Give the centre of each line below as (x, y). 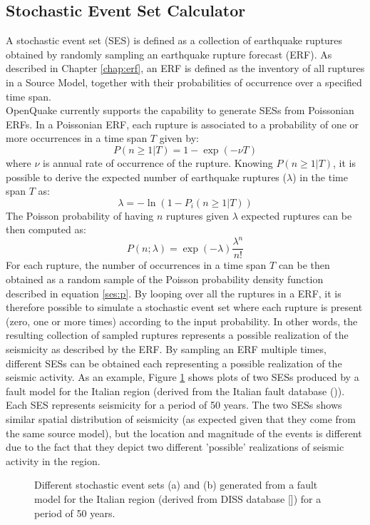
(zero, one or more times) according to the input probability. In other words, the (182, 321)
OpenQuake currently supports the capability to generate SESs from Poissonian (180, 110)
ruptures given (198, 215)
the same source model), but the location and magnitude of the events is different (184, 433)
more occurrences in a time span (77, 138)
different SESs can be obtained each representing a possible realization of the (174, 363)
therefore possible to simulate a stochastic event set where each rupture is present (184, 307)
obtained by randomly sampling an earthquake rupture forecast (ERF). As (169, 54)
